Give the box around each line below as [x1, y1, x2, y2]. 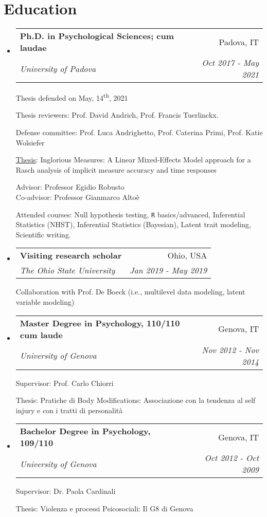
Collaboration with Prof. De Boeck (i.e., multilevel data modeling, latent [15, 286, 245, 297]
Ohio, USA [167, 249, 207, 262]
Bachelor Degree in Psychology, [20, 425, 151, 437]
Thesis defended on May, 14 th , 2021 [15, 91, 128, 103]
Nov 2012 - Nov [202, 343, 259, 356]
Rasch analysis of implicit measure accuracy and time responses [15, 164, 217, 175]
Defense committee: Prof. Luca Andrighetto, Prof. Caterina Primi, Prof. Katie [15, 126, 263, 137]
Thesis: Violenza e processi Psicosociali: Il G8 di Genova [15, 503, 193, 513]
